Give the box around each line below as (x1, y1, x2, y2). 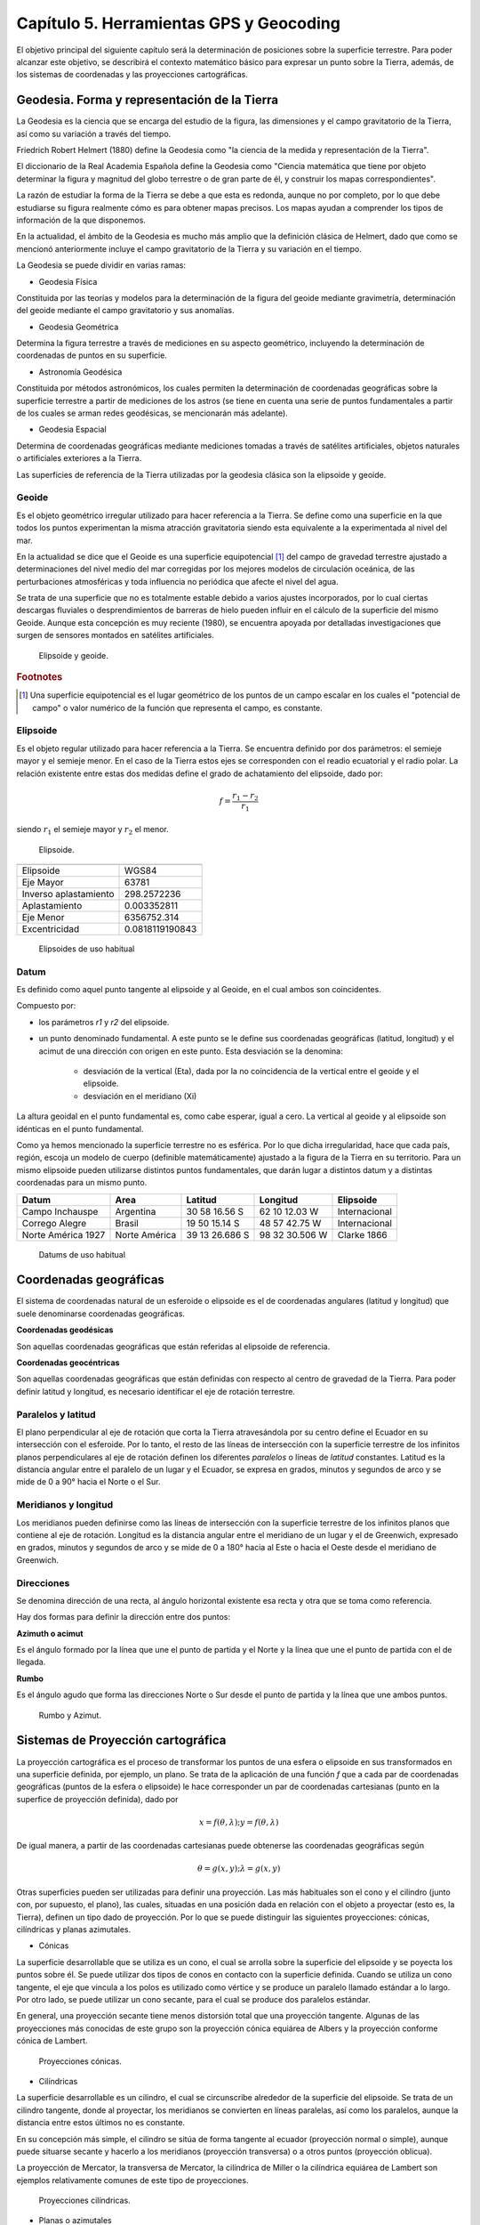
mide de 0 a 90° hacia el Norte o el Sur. (16, 1477, 161, 1487)
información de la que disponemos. (16, 214, 147, 225)
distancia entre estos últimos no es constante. (16, 2117, 186, 2128)
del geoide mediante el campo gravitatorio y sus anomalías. (16, 305, 235, 316)
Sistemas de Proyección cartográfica (16, 1733, 227, 1748)
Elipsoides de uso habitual (38, 943, 135, 954)
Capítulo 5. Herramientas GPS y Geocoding (16, 13, 341, 33)
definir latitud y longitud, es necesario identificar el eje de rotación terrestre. (16, 1386, 295, 1396)
